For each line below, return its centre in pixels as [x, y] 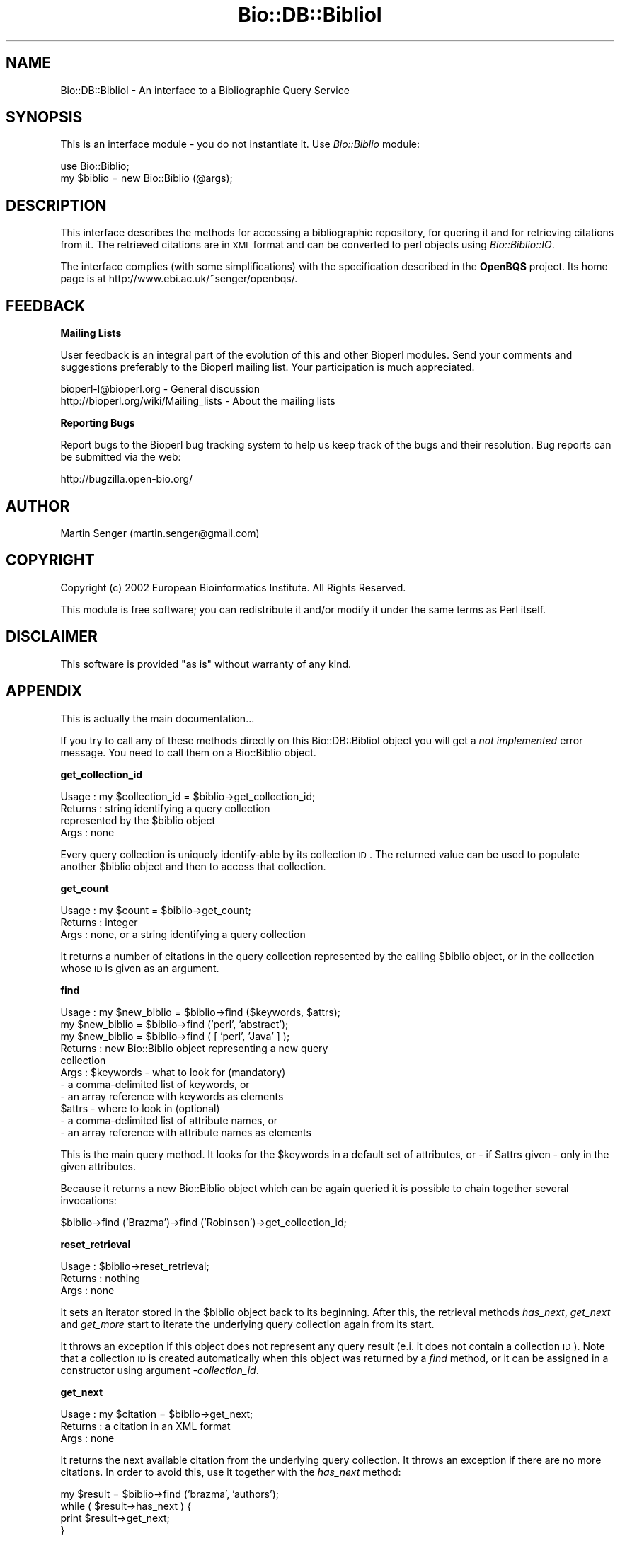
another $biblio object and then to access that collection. [193, 866]
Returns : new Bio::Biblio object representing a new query [194, 1048]
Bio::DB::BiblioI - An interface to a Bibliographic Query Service [205, 90]
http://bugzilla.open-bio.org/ [127, 479]
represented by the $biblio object [138, 820]
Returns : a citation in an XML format [145, 1426]
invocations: [88, 1200]
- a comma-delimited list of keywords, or [155, 1084]
